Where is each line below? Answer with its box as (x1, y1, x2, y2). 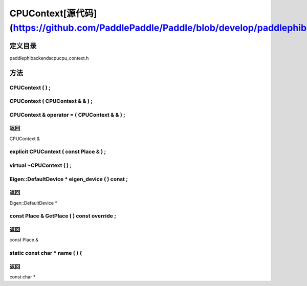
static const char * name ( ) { (9, 250, 82, 256)
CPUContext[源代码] (9, 8, 97, 19)
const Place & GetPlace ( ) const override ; (9, 212, 116, 219)
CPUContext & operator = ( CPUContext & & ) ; (9, 111, 125, 118)
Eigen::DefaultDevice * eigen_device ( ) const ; (9, 175, 128, 183)
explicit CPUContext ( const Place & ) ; (9, 148, 106, 156)
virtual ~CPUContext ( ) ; (9, 162, 72, 169)
